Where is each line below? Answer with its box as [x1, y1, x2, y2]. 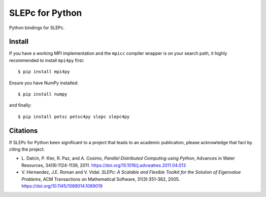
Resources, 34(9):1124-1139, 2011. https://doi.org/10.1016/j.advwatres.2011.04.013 [21, 162, 186, 168]
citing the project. [9, 146, 45, 153]
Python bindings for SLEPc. [9, 25, 65, 31]
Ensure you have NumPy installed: [9, 79, 79, 86]
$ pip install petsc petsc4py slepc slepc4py [18, 114, 130, 119]
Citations [9, 126, 38, 135]
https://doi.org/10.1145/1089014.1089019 [21, 183, 103, 189]
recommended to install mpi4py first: [9, 57, 85, 63]
